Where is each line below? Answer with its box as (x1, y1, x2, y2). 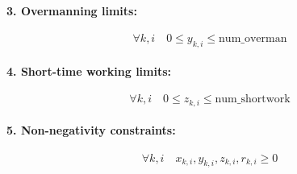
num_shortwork (215, 93, 291, 106)
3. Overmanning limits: (6, 2, 137, 19)
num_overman (219, 32, 287, 44)
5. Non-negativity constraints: (6, 122, 176, 139)
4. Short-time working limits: (6, 63, 172, 80)
